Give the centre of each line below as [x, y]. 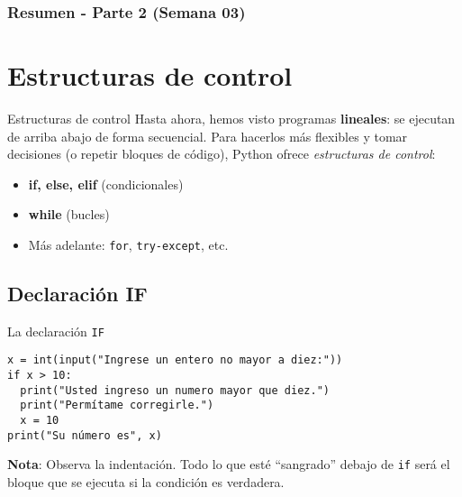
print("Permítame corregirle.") [117, 405]
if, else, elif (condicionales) [106, 184]
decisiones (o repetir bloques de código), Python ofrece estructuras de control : [222, 154]
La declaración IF [56, 331]
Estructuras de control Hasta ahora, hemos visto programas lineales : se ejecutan [231, 118]
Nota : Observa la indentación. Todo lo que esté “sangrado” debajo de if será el [229, 464]
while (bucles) [69, 214]
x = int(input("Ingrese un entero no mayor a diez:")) [175, 360]
